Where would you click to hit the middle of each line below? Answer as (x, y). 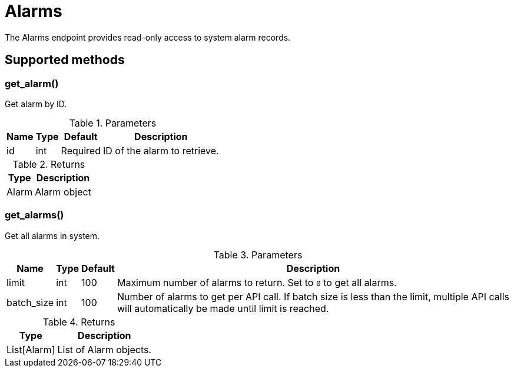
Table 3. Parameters (258, 255)
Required (81, 150)
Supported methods (65, 60)
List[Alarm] (31, 349)
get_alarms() (34, 215)
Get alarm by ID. (36, 104)
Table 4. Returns (79, 322)
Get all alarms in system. (52, 235)
